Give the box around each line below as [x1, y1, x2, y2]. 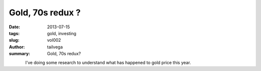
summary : [9, 51, 30, 57]
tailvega [47, 44, 63, 50]
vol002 [47, 37, 61, 43]
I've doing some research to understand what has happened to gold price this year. [25, 59, 191, 65]
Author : [9, 44, 25, 50]
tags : [9, 30, 20, 36]
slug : [9, 37, 19, 43]
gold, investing [47, 30, 77, 36]
